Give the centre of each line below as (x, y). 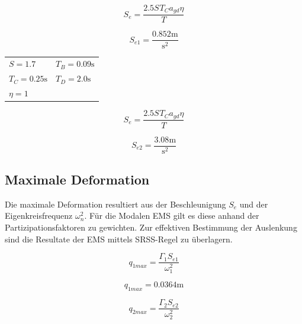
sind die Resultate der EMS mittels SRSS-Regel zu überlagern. (119, 239)
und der (254, 204)
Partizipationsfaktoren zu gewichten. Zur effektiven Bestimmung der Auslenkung (151, 227)
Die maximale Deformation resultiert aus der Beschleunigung (115, 204)
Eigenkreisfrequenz (39, 216)
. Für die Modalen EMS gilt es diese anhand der (172, 216)
